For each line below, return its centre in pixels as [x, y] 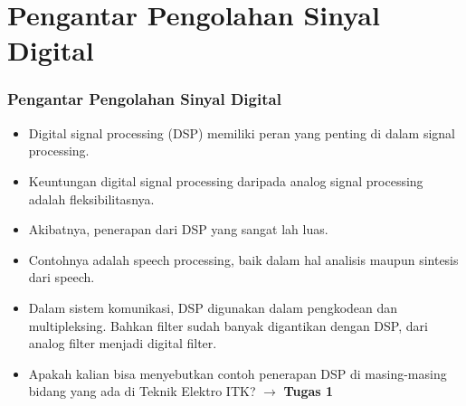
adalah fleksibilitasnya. [91, 198]
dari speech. [62, 277]
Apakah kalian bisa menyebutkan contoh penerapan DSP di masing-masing [238, 373]
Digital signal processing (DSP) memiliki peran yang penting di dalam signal [242, 132]
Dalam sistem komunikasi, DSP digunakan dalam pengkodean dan [213, 307]
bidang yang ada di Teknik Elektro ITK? [142, 391]
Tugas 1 [309, 391]
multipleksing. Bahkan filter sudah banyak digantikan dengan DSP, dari [228, 325]
